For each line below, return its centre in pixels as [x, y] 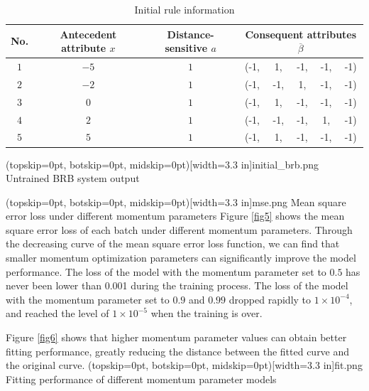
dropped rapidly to [270, 299]
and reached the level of [57, 313]
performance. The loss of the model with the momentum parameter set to [166, 271]
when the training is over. [206, 313]
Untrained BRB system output [73, 178]
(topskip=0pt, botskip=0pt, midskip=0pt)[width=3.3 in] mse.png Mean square [176, 202]
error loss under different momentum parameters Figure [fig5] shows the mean [175, 216]
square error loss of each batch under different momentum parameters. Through [179, 229]
